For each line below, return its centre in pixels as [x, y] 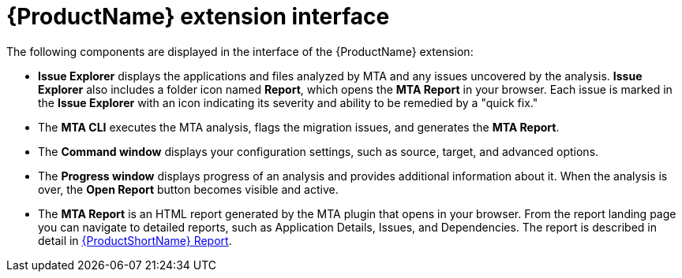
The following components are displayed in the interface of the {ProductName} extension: [240, 51]
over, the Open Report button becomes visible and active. [188, 189]
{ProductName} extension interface [198, 17]
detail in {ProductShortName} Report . [135, 240]
